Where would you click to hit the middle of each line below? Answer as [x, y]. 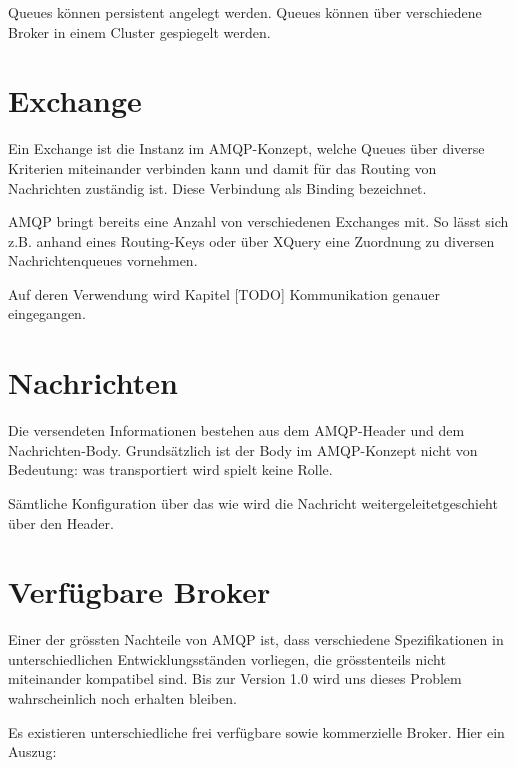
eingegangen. [47, 313]
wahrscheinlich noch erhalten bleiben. [122, 698]
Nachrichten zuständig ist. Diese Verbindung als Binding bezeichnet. [217, 187]
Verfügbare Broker [139, 591]
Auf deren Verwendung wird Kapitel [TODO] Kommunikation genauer [224, 293]
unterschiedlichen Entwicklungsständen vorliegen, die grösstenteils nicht [227, 658]
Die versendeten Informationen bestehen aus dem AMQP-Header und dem [236, 430]
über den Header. [61, 522]
